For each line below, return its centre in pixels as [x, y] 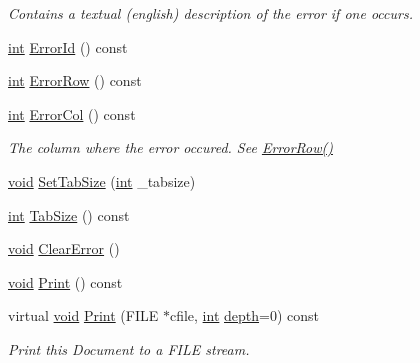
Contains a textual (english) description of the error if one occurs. [210, 13]
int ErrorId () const [68, 46]
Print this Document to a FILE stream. [129, 348]
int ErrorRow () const [75, 80]
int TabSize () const [69, 214]
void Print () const [65, 281]
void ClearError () [64, 248]
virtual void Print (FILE [83, 315]
